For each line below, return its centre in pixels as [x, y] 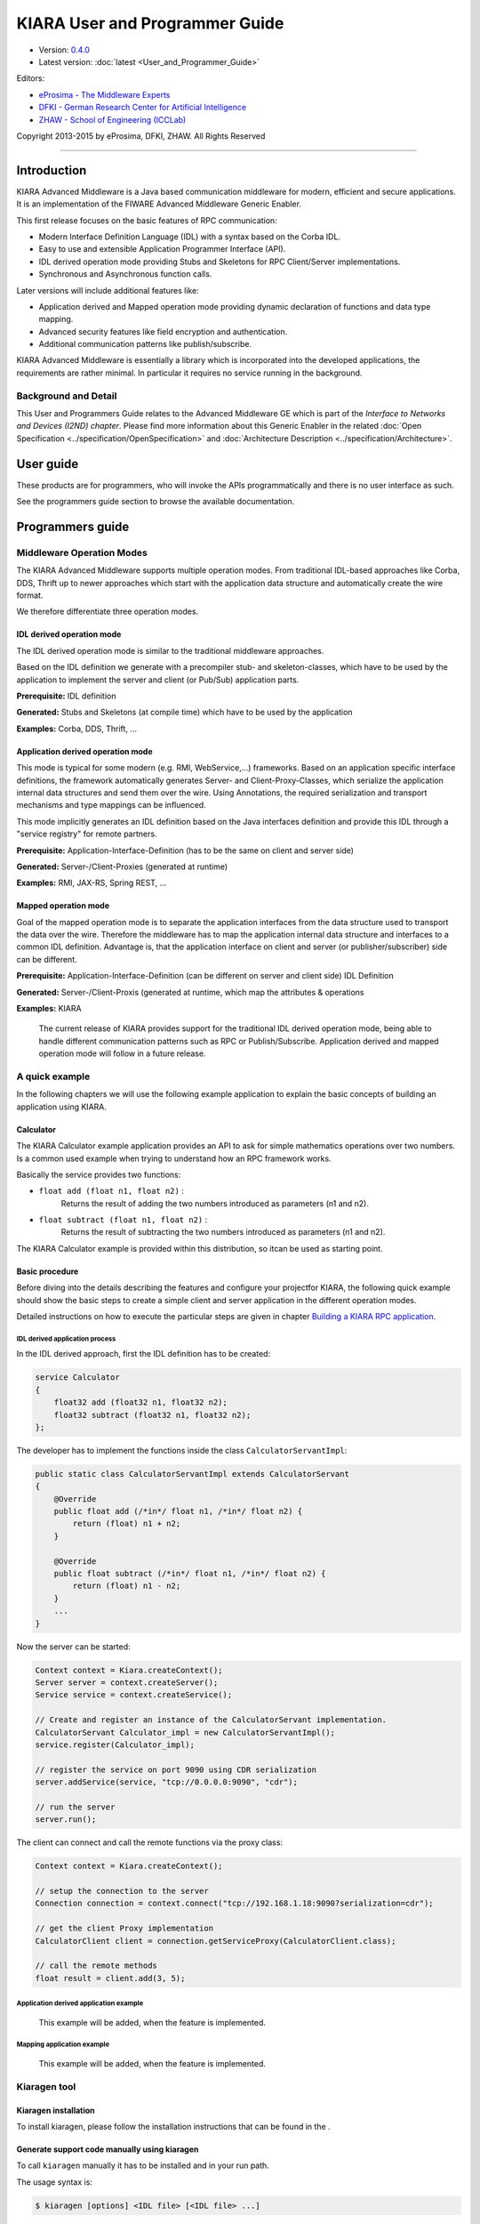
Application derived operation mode [84, 751]
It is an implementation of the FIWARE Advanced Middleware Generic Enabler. [159, 204]
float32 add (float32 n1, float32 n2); [141, 1402]
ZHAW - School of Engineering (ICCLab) [112, 119]
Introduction [52, 170]
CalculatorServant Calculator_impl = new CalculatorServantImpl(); [185, 1732]
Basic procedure [48, 1271]
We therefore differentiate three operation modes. [108, 612]
